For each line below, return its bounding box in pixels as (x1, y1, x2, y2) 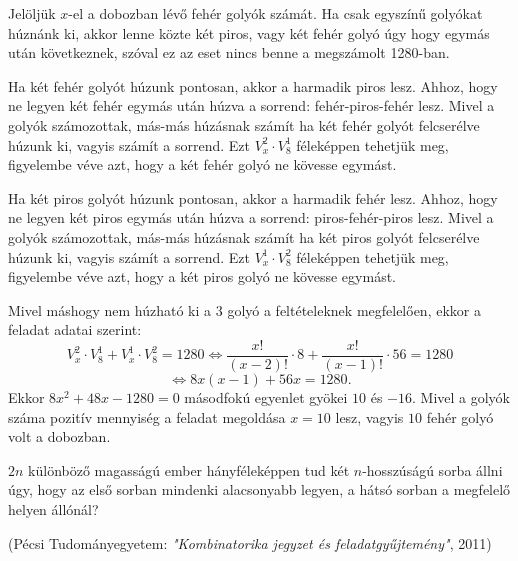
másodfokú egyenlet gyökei (184, 386, 348, 407)
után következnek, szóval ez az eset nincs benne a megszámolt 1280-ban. (8, 42, 450, 63)
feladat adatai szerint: (8, 319, 142, 340)
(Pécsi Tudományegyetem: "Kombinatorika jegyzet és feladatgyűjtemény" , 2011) (8, 532, 492, 553)
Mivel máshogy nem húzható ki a (8, 299, 212, 320)
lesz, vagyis (335, 406, 404, 427)
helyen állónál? (8, 498, 99, 519)
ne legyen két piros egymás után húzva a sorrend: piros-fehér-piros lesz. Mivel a (8, 207, 494, 228)
